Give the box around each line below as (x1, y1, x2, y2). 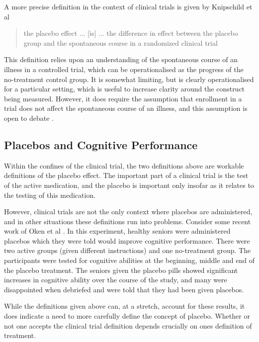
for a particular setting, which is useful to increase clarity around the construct (4, 84, 245, 94)
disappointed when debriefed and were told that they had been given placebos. (4, 284, 244, 294)
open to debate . (4, 112, 54, 123)
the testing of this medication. (4, 189, 96, 200)
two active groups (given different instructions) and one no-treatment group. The (4, 245, 251, 256)
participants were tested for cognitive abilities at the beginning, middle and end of (4, 255, 255, 265)
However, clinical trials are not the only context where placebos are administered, (4, 206, 253, 217)
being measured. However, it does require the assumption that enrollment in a (4, 93, 242, 103)
